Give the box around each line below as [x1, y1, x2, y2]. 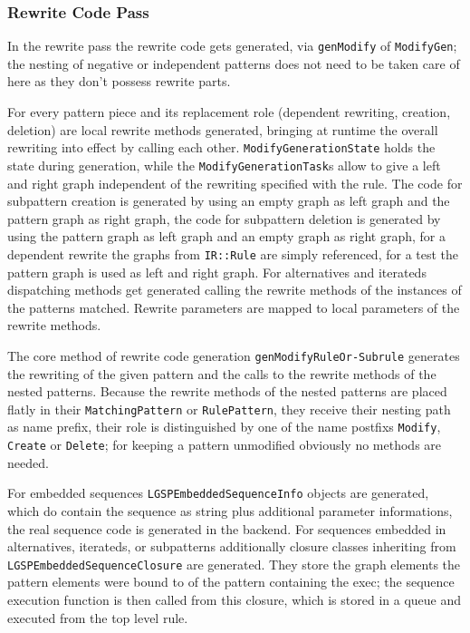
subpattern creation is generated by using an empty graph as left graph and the [7, 191, 450, 210]
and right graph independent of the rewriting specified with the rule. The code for [7, 173, 463, 192]
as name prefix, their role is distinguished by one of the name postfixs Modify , [7, 417, 441, 436]
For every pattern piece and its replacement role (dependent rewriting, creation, [7, 102, 451, 122]
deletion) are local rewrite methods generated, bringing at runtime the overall [7, 120, 438, 139]
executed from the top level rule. [7, 608, 188, 627]
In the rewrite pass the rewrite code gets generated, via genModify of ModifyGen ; [7, 36, 457, 55]
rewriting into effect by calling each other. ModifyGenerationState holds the [7, 138, 436, 157]
